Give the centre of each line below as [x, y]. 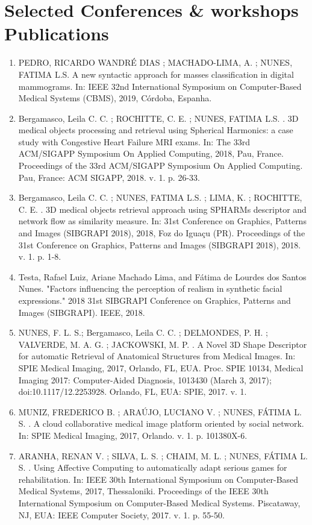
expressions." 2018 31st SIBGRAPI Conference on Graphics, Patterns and [154, 300]
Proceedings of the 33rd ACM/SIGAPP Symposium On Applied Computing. [161, 165]
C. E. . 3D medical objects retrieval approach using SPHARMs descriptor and [162, 209]
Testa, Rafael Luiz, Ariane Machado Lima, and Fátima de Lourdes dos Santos [162, 276]
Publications [57, 33]
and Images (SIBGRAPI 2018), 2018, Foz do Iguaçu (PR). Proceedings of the [162, 233]
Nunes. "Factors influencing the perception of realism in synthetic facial [150, 288]
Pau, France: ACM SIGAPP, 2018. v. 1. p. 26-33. [109, 177]
